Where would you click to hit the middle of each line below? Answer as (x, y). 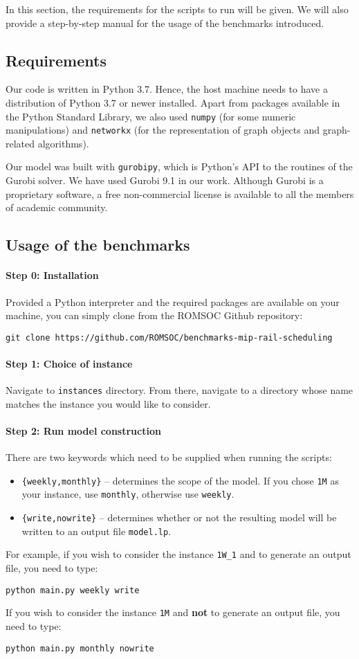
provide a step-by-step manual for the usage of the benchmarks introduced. (165, 22)
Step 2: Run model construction (83, 430)
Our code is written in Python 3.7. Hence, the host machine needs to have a (167, 89)
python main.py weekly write (73, 590)
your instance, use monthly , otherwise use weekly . (128, 494)
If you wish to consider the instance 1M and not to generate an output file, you (173, 612)
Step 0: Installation (52, 275)
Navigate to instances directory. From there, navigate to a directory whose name (179, 390)
